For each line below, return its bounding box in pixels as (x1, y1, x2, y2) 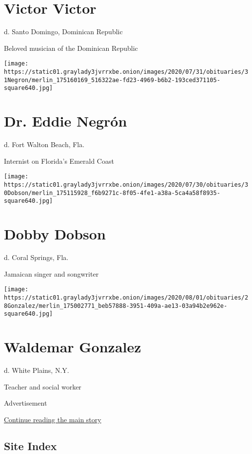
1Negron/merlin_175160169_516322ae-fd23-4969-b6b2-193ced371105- (4, 76, 220, 84)
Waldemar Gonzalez (4, 337, 141, 356)
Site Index (4, 438, 57, 453)
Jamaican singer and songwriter (4, 268, 99, 279)
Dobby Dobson (4, 224, 106, 244)
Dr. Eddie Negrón (4, 111, 127, 131)
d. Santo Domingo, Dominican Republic (4, 26, 123, 37)
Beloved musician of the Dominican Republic (4, 43, 138, 53)
